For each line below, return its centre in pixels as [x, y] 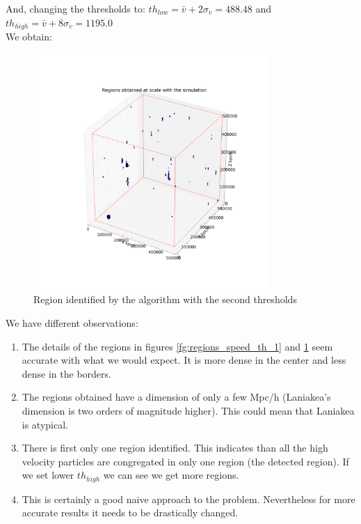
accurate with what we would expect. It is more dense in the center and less [184, 360]
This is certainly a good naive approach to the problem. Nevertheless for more [188, 499]
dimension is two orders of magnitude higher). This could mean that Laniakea [188, 410]
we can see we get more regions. [171, 475]
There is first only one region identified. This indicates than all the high [175, 448]
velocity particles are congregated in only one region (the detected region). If [185, 461]
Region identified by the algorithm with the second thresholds [165, 299]
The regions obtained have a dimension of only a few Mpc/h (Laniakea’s [176, 397]
